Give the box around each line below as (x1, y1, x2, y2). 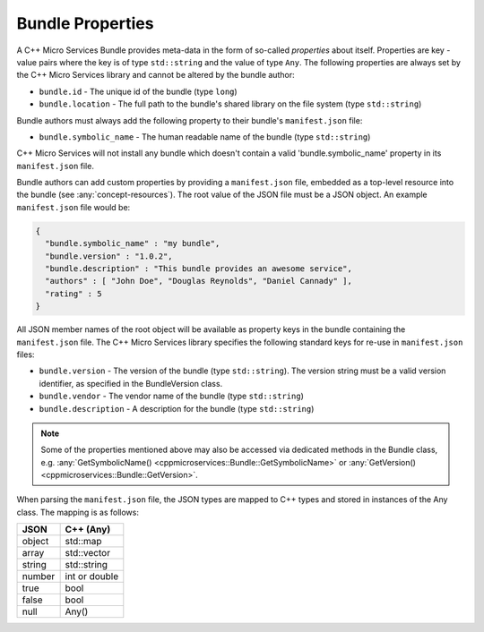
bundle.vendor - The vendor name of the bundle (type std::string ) (39, 390, 304, 402)
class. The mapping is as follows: (16, 507, 139, 517)
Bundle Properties (16, 13, 154, 33)
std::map (65, 535, 102, 548)
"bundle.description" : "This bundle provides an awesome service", (45, 264, 353, 273)
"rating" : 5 (45, 288, 102, 299)
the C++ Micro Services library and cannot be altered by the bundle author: (16, 70, 295, 81)
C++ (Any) (65, 524, 111, 536)
